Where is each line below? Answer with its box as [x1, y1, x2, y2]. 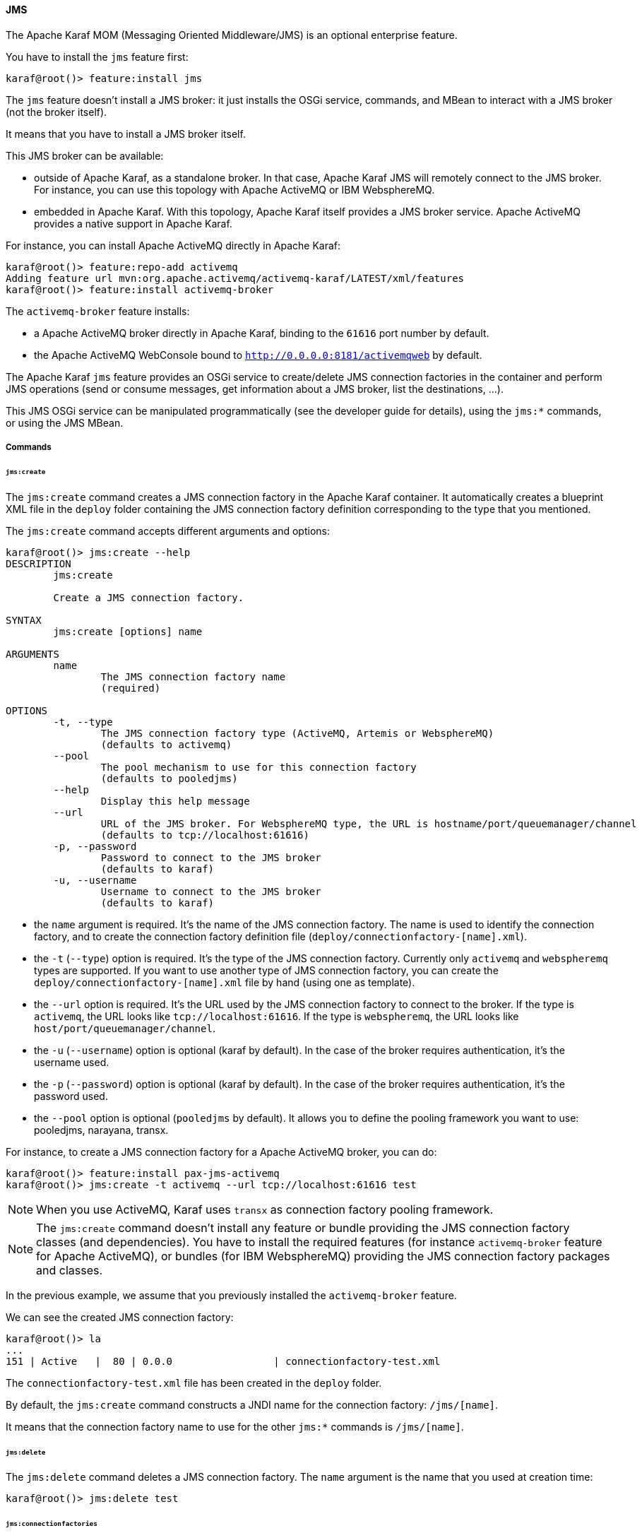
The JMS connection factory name [100, 670, 286, 682]
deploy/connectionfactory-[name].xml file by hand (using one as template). [34, 976, 415, 988]
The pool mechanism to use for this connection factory [100, 761, 417, 773]
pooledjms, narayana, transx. [34, 1123, 169, 1136]
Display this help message [100, 795, 250, 807]
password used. [34, 1089, 108, 1102]
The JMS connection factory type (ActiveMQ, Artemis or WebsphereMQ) [100, 727, 494, 739]
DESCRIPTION [6, 557, 71, 569]
